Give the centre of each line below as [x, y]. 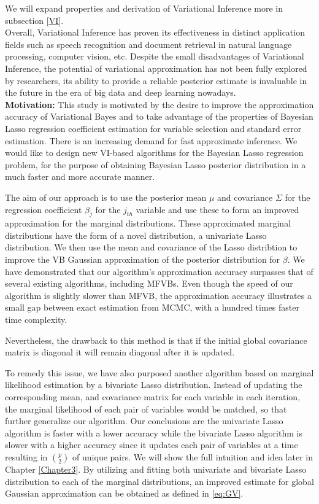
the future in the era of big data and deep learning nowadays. [121, 92]
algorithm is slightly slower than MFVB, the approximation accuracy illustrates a [158, 295]
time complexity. [36, 320]
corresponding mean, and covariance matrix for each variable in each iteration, [153, 397]
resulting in [26, 456]
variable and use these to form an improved [217, 209]
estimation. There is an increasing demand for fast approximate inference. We [151, 140]
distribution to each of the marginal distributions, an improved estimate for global [159, 481]
